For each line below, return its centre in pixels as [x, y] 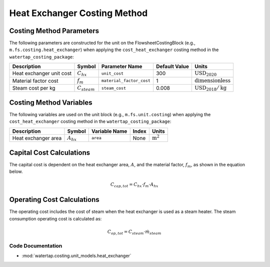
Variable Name [109, 131]
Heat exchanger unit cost [42, 74]
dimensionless [212, 80]
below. [16, 171]
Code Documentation [36, 245]
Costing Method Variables [51, 102]
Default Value [172, 67]
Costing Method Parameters [54, 31]
